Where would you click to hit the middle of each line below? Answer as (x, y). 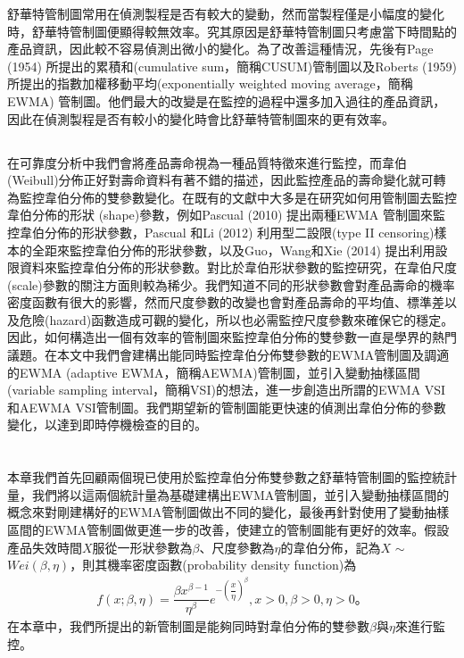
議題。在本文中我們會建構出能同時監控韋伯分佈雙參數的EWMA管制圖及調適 (228, 355)
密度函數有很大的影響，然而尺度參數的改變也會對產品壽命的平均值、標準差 (226, 302)
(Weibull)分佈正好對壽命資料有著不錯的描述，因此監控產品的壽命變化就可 (220, 180)
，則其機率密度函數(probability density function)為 (213, 565)
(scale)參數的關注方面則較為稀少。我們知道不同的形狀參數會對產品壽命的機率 (231, 284)
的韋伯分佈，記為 (331, 547)
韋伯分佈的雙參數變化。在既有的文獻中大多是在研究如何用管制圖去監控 (250, 197)
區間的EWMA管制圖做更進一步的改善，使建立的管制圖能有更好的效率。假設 (228, 530)
